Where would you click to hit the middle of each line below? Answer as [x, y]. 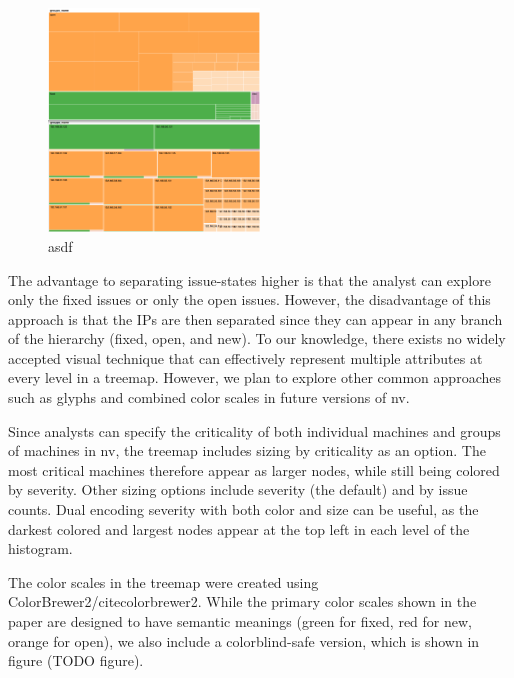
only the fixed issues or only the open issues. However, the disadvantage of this [249, 299]
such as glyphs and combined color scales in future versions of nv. [209, 397]
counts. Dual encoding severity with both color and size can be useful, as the [243, 509]
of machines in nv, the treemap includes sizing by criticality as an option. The [247, 450]
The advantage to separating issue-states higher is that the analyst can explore [249, 279]
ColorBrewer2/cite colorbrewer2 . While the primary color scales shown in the [242, 601]
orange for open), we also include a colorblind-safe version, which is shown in [244, 640]
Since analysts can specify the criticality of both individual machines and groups [254, 430]
